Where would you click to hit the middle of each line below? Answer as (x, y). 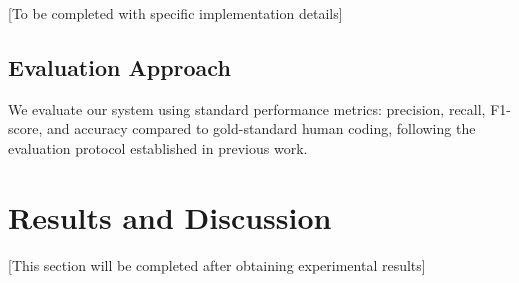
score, (25, 128)
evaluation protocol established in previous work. (158, 147)
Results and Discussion (170, 216)
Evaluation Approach (119, 66)
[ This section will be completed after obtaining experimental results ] (217, 264)
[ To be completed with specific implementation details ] (175, 13)
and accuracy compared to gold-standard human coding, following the (261, 128)
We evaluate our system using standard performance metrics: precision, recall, (247, 108)
